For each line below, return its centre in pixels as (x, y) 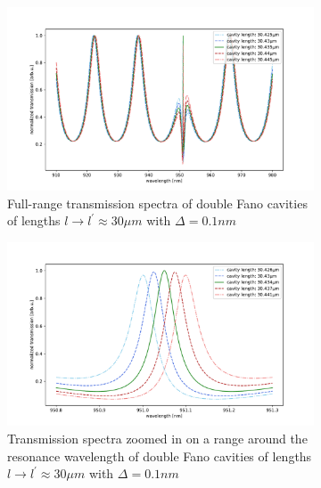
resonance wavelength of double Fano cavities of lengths (160, 455)
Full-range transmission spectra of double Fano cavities (157, 203)
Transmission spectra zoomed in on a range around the (157, 438)
